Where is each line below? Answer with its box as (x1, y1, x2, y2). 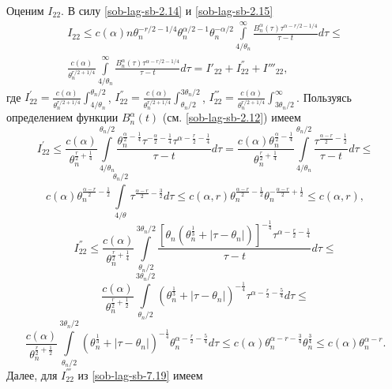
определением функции (6, 109, 119, 125)
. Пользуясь (296, 88, 352, 105)
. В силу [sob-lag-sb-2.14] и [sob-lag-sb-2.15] (61, 2, 273, 18)
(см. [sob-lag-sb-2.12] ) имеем (162, 109, 301, 125)
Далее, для (6, 366, 58, 383)
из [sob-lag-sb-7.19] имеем (77, 366, 203, 383)
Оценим (6, 2, 44, 18)
